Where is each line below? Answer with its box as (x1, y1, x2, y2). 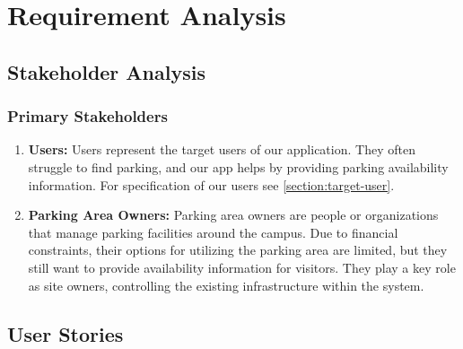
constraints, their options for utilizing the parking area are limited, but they (28, 240, 448, 259)
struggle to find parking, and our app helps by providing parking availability (28, 157, 449, 176)
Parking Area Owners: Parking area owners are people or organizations (28, 205, 439, 224)
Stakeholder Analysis (7, 57, 205, 85)
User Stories (7, 319, 124, 347)
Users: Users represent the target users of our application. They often (28, 140, 415, 159)
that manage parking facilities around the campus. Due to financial (28, 222, 398, 241)
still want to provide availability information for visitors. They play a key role (28, 257, 456, 276)
